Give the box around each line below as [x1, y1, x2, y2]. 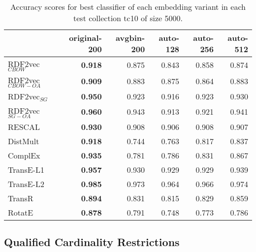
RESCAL [8, 121, 40, 132]
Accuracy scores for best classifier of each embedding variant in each [10, 1, 246, 12]
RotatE [8, 206, 33, 218]
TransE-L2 [8, 178, 44, 189]
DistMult [8, 135, 39, 147]
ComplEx [8, 149, 40, 161]
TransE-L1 [8, 163, 44, 175]
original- [69, 32, 102, 43]
